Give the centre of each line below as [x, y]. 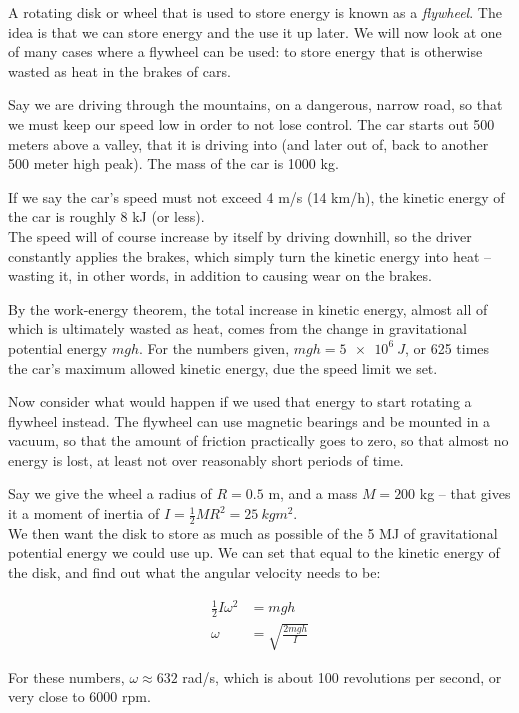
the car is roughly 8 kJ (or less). [106, 216]
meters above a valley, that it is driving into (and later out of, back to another [248, 143]
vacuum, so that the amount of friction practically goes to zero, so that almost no [258, 440]
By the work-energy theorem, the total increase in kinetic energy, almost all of [248, 308]
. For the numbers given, [214, 347]
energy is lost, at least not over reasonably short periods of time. [206, 459]
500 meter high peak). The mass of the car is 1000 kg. [173, 163]
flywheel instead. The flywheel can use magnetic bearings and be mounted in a [249, 420]
